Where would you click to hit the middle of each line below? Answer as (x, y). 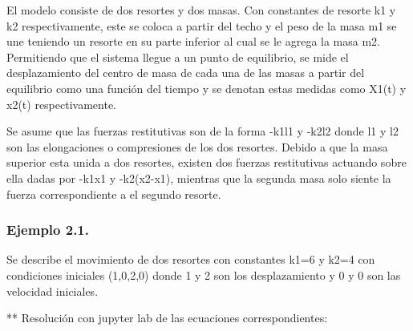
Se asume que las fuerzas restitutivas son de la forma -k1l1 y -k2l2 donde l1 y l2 (202, 131)
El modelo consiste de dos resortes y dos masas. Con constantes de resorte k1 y (201, 10)
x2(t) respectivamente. (61, 104)
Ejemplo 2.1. (48, 230)
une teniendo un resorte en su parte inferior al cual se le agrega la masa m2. (194, 41)
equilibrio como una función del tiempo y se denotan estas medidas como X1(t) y (206, 88)
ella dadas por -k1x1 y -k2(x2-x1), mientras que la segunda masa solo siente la (199, 178)
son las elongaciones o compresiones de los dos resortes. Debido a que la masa (197, 146)
